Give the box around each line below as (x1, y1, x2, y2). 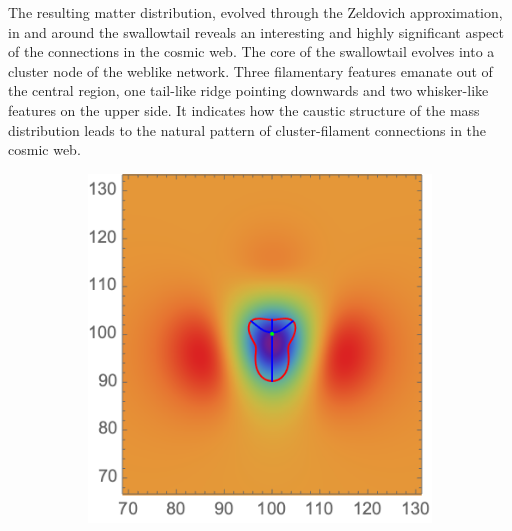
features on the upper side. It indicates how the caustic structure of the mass (8, 99, 480, 120)
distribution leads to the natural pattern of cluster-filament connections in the (8, 119, 487, 140)
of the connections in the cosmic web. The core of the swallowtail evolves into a (8, 41, 495, 62)
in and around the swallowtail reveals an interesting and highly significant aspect (8, 21, 504, 42)
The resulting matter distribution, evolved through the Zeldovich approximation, (8, 2, 503, 22)
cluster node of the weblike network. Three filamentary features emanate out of (8, 60, 493, 81)
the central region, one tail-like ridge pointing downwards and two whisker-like (8, 80, 489, 101)
